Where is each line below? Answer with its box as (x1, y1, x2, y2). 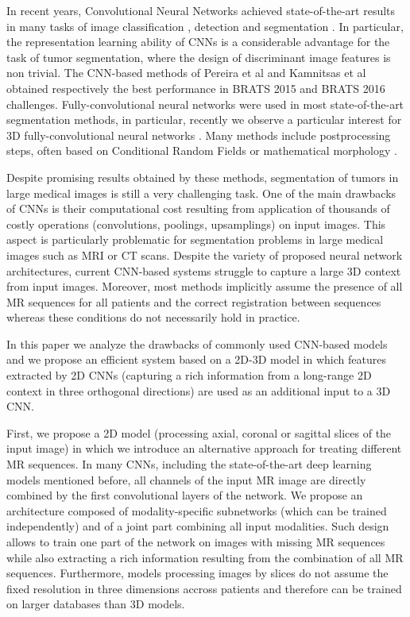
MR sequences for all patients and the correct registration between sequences (6, 293, 381, 310)
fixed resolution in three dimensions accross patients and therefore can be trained (6, 580, 402, 596)
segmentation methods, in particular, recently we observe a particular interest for (6, 111, 402, 128)
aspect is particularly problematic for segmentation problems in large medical (6, 231, 384, 248)
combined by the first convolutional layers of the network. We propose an (6, 487, 363, 503)
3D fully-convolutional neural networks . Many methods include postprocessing (6, 126, 391, 143)
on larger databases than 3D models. (6, 596, 185, 612)
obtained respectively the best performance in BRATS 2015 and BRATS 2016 (6, 79, 385, 96)
